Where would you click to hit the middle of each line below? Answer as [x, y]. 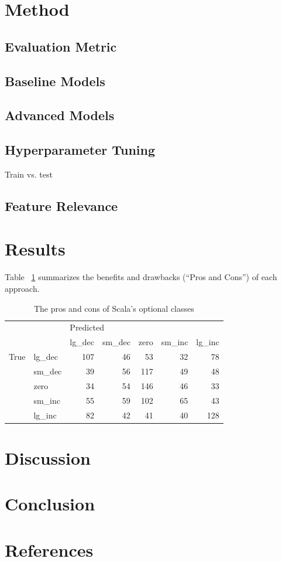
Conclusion [50, 504]
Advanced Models [60, 115]
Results [35, 249]
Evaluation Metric [61, 46]
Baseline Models [55, 81]
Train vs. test [29, 174]
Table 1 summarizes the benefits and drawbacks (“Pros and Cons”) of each [141, 277]
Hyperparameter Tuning [80, 150]
